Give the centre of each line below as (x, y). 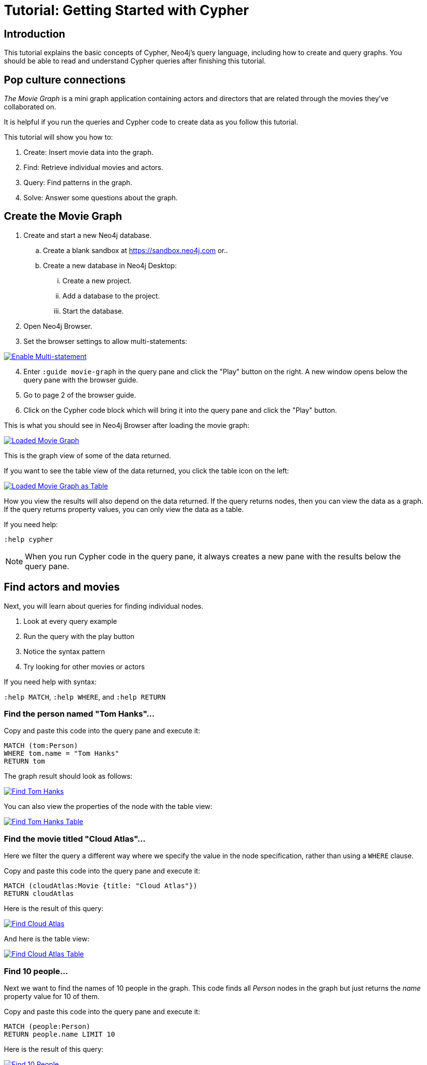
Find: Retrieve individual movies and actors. (93, 168)
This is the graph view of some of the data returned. (88, 455)
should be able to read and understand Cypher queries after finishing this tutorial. (135, 61)
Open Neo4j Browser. (58, 326)
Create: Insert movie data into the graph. (89, 152)
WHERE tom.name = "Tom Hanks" (62, 754)
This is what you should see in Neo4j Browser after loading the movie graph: (127, 425)
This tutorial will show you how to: (59, 137)
